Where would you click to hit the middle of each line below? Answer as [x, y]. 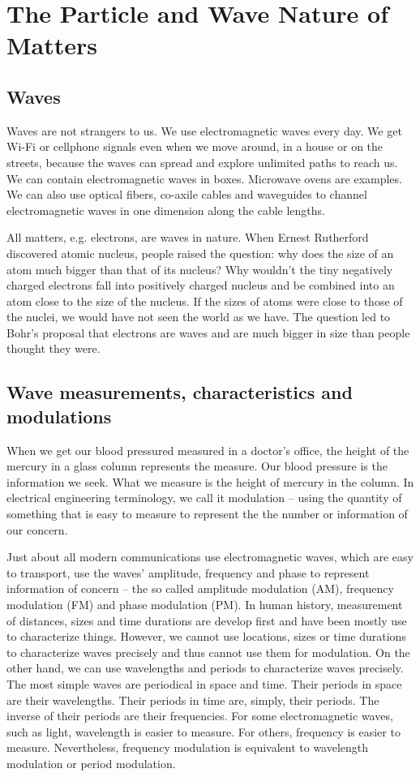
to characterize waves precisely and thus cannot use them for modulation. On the [208, 652]
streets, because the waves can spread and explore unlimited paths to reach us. [202, 162]
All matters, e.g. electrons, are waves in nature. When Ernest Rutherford [188, 237]
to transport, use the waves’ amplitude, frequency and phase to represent [188, 572]
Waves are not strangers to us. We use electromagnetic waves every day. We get [204, 130]
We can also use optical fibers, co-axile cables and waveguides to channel [187, 194]
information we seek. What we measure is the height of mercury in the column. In [210, 481]
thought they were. [54, 348]
